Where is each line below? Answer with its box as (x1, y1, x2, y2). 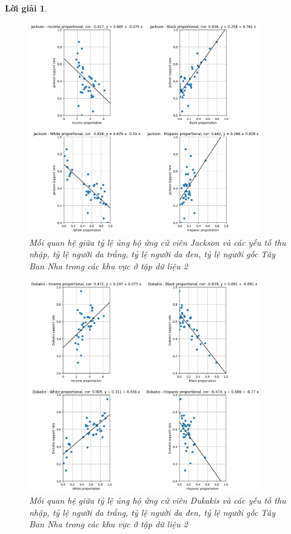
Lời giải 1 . (5, 2, 47, 14)
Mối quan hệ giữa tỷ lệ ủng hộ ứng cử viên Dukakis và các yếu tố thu (29, 494, 286, 507)
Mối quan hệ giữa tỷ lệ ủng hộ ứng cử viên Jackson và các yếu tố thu (29, 236, 286, 248)
